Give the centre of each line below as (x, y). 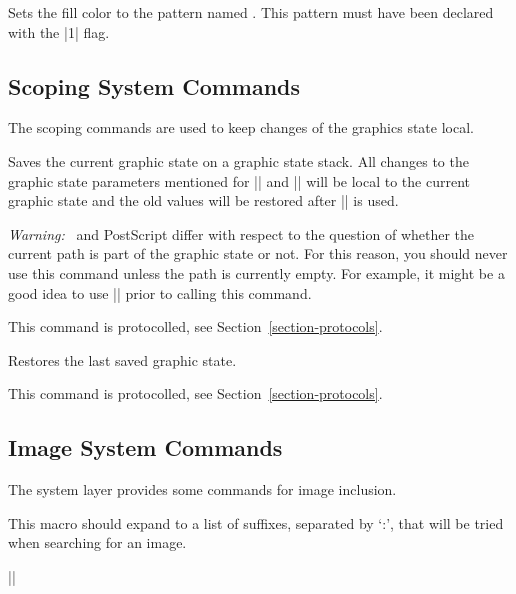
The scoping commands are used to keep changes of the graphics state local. (241, 127)
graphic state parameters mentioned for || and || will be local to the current (239, 180)
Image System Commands (145, 447)
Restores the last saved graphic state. (122, 359)
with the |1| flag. (59, 31)
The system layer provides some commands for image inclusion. (202, 489)
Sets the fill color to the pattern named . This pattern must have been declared (251, 12)
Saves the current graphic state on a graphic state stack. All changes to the (238, 160)
